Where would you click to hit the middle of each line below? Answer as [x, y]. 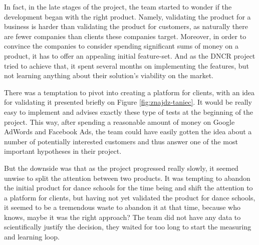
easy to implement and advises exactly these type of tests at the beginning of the [129, 111]
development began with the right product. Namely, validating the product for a [127, 16]
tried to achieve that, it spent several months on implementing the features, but [126, 65]
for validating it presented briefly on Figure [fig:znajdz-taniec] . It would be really [128, 102]
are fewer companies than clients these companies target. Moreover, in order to [125, 36]
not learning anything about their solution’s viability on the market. [109, 75]
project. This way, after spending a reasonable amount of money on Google [119, 121]
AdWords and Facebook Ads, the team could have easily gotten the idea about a [128, 132]
